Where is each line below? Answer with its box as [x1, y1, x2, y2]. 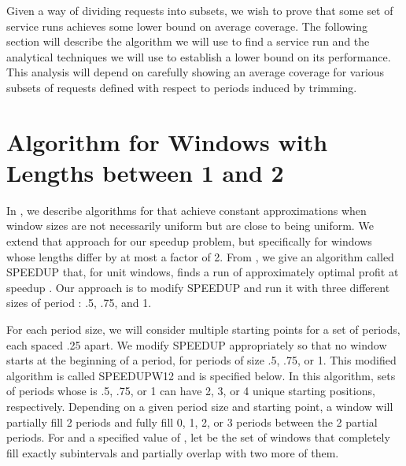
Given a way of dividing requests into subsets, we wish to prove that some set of [6, 2, 393, 18]
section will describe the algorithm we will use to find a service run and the [6, 33, 370, 50]
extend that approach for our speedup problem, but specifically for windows [6, 233, 372, 250]
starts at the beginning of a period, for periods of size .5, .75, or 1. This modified [6, 352, 397, 368]
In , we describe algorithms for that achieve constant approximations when [6, 202, 367, 218]
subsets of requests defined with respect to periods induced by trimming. [6, 79, 357, 95]
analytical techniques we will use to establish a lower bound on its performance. [6, 48, 391, 65]
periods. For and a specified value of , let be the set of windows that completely [6, 429, 390, 446]
